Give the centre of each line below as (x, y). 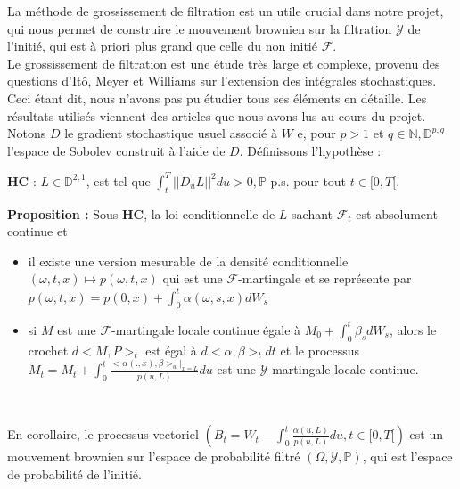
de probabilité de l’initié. (74, 473)
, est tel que (118, 180)
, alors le (413, 329)
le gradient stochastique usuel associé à (171, 133)
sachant (312, 213)
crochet (48, 350)
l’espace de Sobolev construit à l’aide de (116, 150)
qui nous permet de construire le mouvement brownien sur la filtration (200, 28)
